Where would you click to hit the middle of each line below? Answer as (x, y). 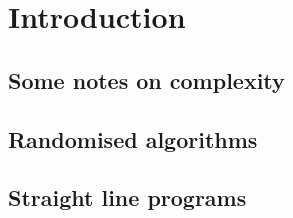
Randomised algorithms (133, 138)
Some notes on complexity (146, 79)
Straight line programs (127, 197)
